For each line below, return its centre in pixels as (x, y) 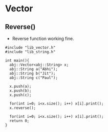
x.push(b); (21, 91)
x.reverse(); (23, 108)
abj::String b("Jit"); (32, 73)
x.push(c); (21, 95)
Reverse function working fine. (43, 38)
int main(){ (17, 61)
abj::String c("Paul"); (33, 78)
